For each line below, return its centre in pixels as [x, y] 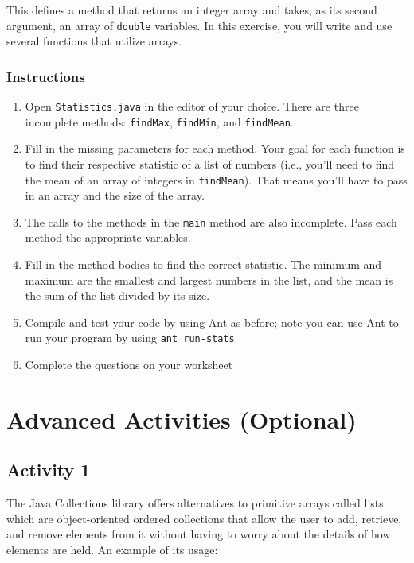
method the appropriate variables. [108, 237]
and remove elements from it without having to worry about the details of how [199, 534]
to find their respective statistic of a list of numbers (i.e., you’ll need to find [210, 163]
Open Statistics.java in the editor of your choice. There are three [192, 106]
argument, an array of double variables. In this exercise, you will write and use [199, 25]
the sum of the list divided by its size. [117, 295]
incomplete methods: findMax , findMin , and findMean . [159, 121]
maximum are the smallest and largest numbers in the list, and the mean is [209, 280]
